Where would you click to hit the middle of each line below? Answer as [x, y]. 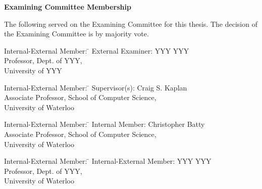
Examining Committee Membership [68, 7]
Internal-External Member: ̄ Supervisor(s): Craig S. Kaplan [96, 87]
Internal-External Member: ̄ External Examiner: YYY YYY [97, 50]
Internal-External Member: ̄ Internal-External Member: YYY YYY [108, 161]
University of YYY [33, 70]
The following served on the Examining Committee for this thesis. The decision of [131, 23]
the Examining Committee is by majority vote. [76, 34]
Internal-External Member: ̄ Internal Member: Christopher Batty [104, 124]
